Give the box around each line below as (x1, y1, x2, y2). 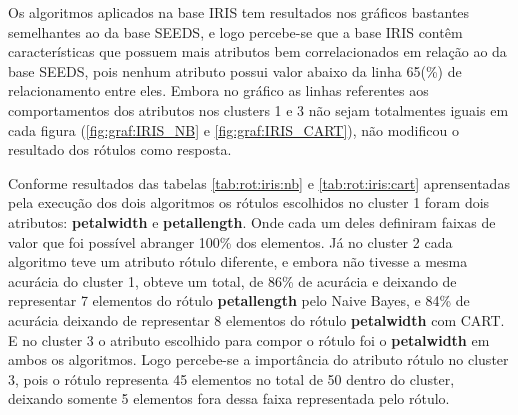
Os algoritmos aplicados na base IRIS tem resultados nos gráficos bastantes (8, 2, 470, 22)
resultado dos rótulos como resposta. (8, 139, 232, 160)
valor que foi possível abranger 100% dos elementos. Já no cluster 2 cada (8, 231, 453, 252)
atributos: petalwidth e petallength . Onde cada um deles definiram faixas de (8, 211, 496, 232)
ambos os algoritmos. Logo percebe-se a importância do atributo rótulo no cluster (8, 349, 509, 370)
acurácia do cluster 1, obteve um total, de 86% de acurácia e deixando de (8, 270, 457, 291)
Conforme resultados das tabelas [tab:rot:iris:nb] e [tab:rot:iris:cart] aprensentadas (8, 172, 510, 193)
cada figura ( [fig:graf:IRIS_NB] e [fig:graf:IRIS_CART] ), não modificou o (8, 119, 459, 140)
